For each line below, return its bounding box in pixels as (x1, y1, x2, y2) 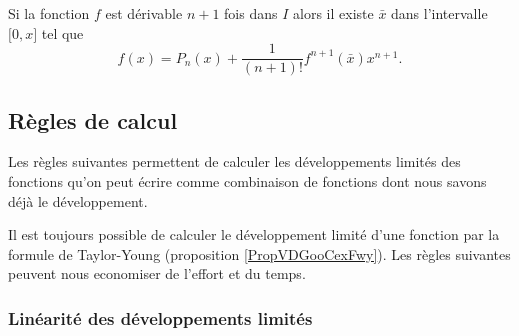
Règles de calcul (8, 104, 178, 135)
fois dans (224, 3, 278, 23)
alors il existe (293, 3, 374, 23)
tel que (41, 22, 84, 43)
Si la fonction (8, 3, 90, 23)
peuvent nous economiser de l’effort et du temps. (8, 263, 306, 284)
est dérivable (105, 3, 183, 23)
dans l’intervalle (391, 3, 488, 23)
